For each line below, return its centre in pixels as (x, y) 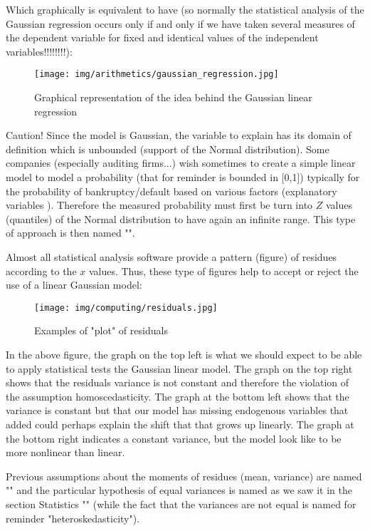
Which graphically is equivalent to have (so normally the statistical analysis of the (185, 9)
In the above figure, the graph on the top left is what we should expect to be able (184, 354)
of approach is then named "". (70, 233)
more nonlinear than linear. (65, 452)
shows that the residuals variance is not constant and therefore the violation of (178, 382)
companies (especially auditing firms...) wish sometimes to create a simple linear (181, 163)
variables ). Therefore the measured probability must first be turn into (159, 205)
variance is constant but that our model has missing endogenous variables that (177, 410)
